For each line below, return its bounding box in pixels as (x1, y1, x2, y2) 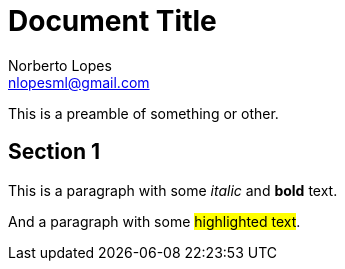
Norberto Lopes (8, 56, 112, 74)
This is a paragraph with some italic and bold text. (8, 181, 338, 199)
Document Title (8, 4, 217, 38)
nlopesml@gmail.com (8, 73, 150, 91)
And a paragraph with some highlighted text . (8, 212, 301, 230)
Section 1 (8, 139, 100, 165)
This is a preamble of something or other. (8, 104, 279, 122)
